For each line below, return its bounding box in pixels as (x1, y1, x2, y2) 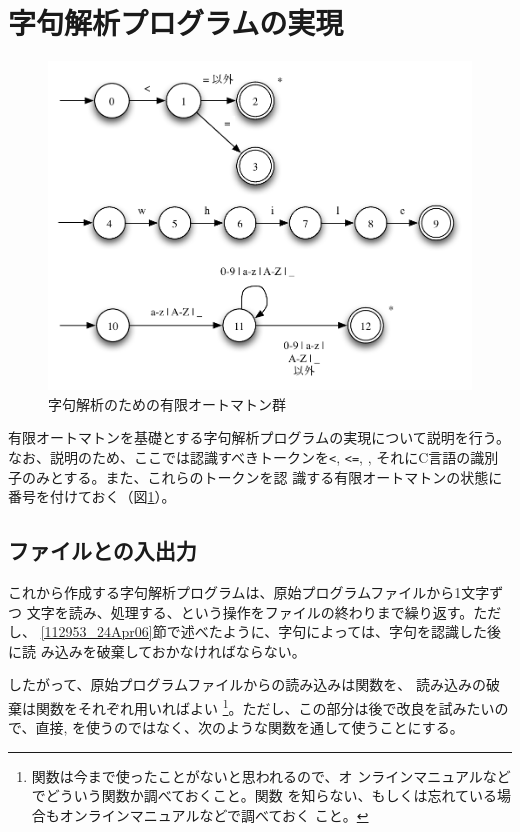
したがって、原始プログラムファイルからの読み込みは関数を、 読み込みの (8, 674, 486, 695)
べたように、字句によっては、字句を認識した (194, 621, 487, 642)
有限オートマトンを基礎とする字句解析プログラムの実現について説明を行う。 (8, 427, 510, 448)
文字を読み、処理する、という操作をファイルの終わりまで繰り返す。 (26, 601, 474, 622)
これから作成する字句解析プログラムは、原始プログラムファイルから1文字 (8, 581, 490, 602)
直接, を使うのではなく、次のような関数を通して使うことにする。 (35, 717, 464, 738)
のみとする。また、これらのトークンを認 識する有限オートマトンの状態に (21, 466, 503, 487)
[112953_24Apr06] (40, 621, 153, 642)
